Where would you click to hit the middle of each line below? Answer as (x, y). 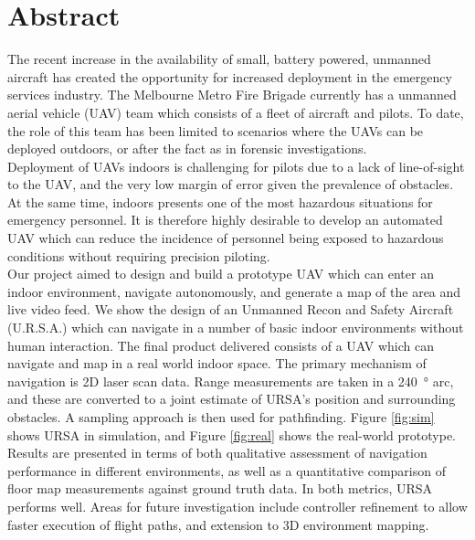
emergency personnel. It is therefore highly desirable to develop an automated (225, 220)
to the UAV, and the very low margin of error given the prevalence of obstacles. (231, 184)
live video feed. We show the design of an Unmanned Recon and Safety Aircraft (231, 309)
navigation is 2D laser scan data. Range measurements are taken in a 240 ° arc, (231, 381)
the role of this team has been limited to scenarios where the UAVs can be (216, 130)
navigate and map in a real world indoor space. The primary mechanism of (217, 363)
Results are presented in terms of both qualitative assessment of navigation (217, 453)
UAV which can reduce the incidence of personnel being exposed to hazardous (226, 238)
